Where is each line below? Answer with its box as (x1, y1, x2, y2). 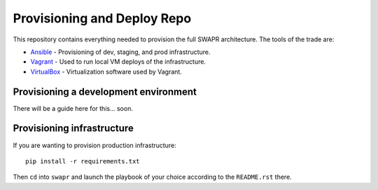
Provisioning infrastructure (13, 123, 134, 135)
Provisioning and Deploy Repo (13, 11, 192, 26)
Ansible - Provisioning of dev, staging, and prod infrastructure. (30, 48, 211, 56)
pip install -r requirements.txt (25, 157, 140, 165)
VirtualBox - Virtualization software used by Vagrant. (30, 67, 182, 76)
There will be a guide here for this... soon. (13, 104, 133, 112)
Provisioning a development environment (13, 86, 197, 97)
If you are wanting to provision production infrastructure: (13, 141, 176, 149)
